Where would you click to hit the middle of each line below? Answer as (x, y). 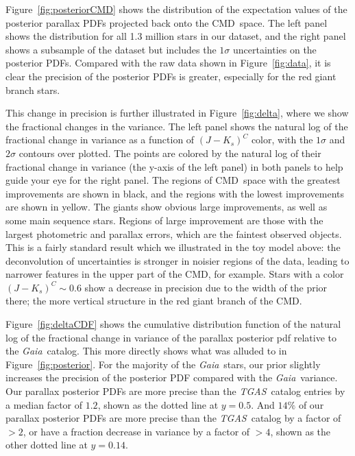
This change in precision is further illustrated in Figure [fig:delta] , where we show (177, 113)
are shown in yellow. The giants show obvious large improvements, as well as (167, 207)
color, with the (282, 140)
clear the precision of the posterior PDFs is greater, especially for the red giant (171, 76)
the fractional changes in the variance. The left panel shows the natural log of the (177, 126)
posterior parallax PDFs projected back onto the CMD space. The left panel (167, 22)
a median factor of (44, 404)
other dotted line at (47, 445)
